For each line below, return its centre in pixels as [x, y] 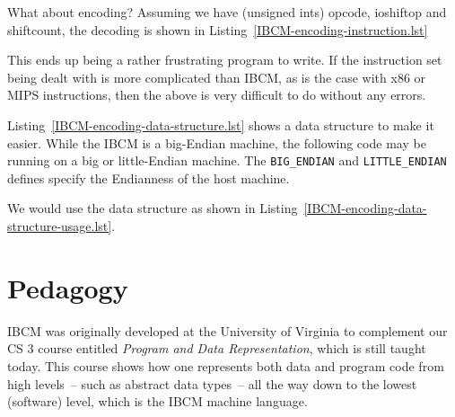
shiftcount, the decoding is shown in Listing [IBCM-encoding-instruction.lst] [218, 29]
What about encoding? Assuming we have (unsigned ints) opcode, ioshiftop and [227, 12]
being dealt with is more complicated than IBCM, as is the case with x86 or [217, 77]
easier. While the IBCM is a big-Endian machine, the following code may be [217, 142]
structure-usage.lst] [60, 226]
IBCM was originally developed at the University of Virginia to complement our [227, 330]
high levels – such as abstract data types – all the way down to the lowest [212, 383]
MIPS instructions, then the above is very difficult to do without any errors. [217, 95]
